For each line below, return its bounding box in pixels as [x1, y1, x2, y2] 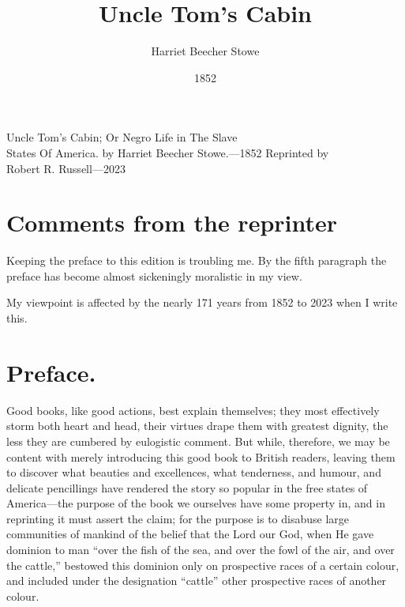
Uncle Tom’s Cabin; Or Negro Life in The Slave [6, 129, 238, 145]
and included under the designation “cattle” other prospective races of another [6, 572, 387, 589]
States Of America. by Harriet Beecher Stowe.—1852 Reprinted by [6, 144, 329, 160]
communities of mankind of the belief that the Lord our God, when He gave [6, 526, 374, 542]
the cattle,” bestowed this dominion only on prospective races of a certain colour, [6, 556, 399, 573]
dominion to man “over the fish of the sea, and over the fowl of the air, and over [6, 541, 395, 558]
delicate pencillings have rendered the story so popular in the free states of [6, 479, 368, 496]
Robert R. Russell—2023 [6, 160, 126, 176]
